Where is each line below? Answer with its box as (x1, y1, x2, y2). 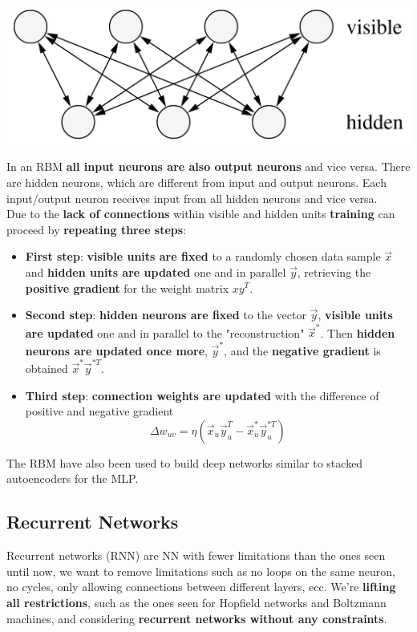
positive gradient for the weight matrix (25, 279, 229, 296)
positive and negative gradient (25, 403, 174, 419)
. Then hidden (320, 324, 395, 341)
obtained (25, 360, 68, 377)
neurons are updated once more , (25, 342, 208, 359)
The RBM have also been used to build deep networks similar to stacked (6, 454, 363, 471)
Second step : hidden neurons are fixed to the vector (25, 306, 306, 323)
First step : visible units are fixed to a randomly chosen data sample (25, 248, 381, 265)
